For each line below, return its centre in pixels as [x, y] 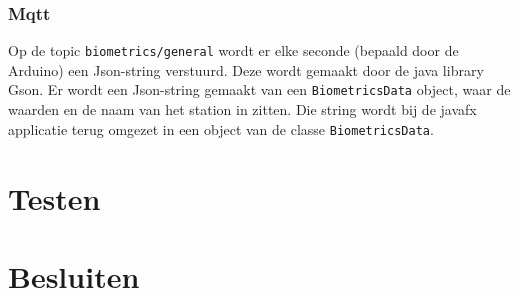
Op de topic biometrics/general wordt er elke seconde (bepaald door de [233, 50]
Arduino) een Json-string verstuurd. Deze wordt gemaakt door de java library [246, 69]
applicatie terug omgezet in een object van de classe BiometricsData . [221, 128]
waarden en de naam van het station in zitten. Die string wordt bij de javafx [242, 109]
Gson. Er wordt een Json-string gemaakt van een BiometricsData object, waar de [259, 89]
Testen [54, 197]
